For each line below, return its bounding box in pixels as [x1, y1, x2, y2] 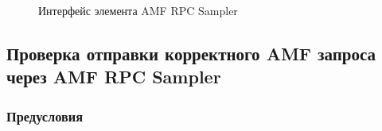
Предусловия [6, 106, 84, 125]
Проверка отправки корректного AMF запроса [6, 40, 376, 65]
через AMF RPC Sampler [6, 64, 221, 89]
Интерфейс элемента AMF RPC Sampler [38, 2, 238, 18]
